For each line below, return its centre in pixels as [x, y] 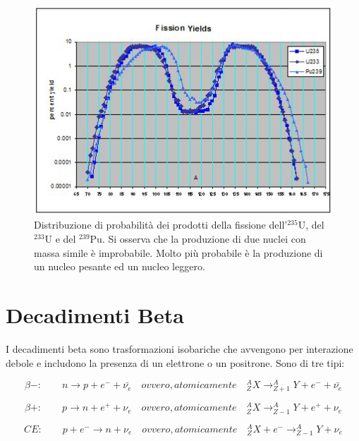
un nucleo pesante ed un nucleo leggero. [120, 266]
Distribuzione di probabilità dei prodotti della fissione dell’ [161, 225]
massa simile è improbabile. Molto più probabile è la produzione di [178, 252]
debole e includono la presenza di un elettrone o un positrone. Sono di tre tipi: [175, 362]
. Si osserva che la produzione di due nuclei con [204, 239]
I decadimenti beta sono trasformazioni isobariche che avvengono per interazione [179, 348]
